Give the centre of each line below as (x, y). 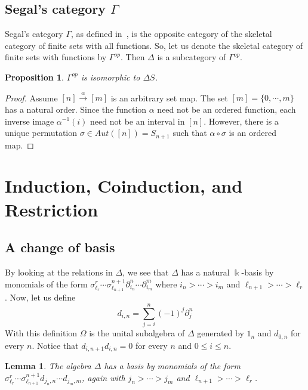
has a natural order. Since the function (76, 109)
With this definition (41, 333)
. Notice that (55, 345)
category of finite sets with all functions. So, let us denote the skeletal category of (154, 45)
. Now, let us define (40, 297)
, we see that (146, 272)
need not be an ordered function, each (227, 109)
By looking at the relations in (59, 272)
